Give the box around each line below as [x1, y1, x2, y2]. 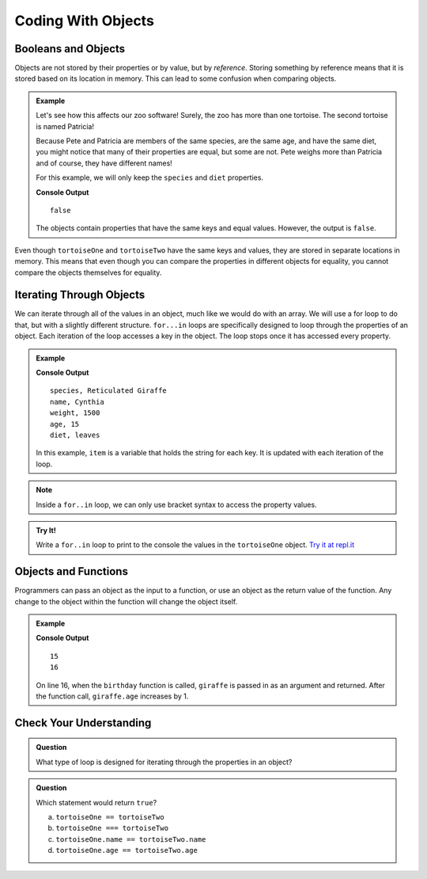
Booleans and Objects [14, 42, 126, 55]
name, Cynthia [50, 397, 104, 406]
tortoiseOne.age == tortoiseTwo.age [55, 846, 198, 855]
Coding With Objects [14, 12, 154, 29]
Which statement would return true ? [36, 797, 157, 807]
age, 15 [50, 420, 80, 428]
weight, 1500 [50, 409, 100, 417]
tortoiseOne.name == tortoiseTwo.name [55, 835, 206, 843]
